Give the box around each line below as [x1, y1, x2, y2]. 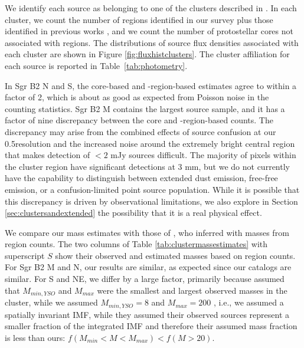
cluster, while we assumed [5, 296, 98, 308]
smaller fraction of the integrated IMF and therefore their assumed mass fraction [5, 320, 298, 332]
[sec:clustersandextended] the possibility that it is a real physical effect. [5, 206, 262, 219]
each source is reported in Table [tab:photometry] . [5, 59, 188, 71]
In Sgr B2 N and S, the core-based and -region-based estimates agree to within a [5, 79, 297, 91]
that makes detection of [5, 149, 90, 161]
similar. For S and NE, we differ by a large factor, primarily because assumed [5, 273, 285, 285]
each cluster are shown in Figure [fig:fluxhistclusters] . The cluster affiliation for [5, 48, 290, 60]
